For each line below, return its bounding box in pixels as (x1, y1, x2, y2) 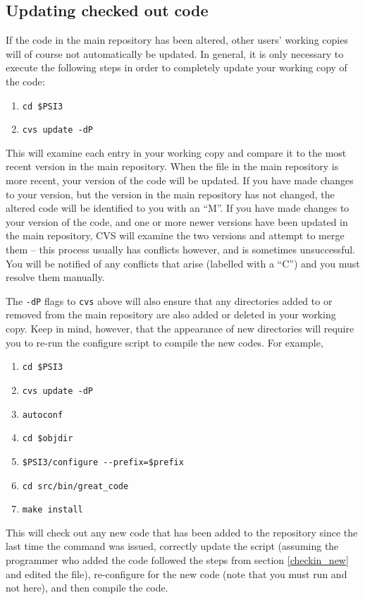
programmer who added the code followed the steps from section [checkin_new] (6, 553, 349, 568)
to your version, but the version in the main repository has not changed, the (6, 186, 335, 201)
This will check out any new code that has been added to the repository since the (6, 524, 358, 539)
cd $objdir (22, 433, 73, 444)
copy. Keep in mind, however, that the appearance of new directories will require (6, 321, 354, 336)
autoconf (22, 409, 63, 420)
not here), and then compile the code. (6, 580, 168, 595)
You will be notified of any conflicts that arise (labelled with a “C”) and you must (6, 256, 360, 270)
